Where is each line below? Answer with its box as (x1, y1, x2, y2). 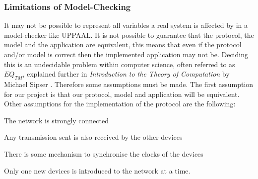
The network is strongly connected (4, 115, 109, 125)
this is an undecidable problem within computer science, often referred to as (4, 59, 235, 69)
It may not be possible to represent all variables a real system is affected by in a (4, 20, 248, 30)
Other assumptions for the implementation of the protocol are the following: (4, 98, 236, 109)
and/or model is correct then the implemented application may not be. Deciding (4, 49, 248, 59)
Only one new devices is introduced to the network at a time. (4, 165, 191, 176)
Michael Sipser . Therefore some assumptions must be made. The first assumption (4, 79, 254, 89)
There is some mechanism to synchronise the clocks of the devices (4, 148, 203, 159)
